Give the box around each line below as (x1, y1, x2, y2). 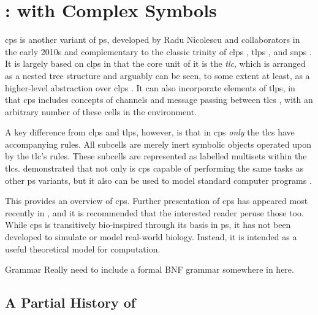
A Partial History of (5, 293, 136, 312)
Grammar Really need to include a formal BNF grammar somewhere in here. (5, 263, 294, 276)
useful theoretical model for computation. (5, 242, 161, 255)
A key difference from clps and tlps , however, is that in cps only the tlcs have (5, 126, 295, 139)
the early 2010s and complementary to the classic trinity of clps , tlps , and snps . (5, 45, 312, 58)
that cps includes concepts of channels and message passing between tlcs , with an (5, 93, 313, 106)
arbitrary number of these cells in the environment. (5, 105, 197, 118)
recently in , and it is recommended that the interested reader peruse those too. (5, 206, 304, 219)
